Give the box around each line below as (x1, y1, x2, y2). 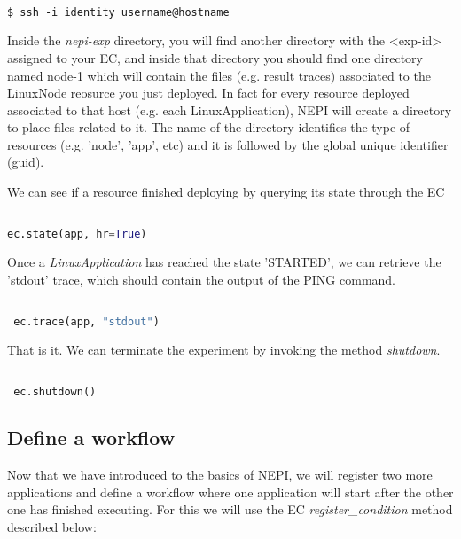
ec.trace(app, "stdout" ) (13, 316, 160, 329)
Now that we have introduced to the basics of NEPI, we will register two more (7, 465, 433, 484)
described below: (7, 518, 97, 536)
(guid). (7, 152, 44, 171)
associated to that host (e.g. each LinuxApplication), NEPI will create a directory (7, 100, 452, 119)
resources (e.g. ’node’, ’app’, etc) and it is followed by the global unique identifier (7, 135, 449, 153)
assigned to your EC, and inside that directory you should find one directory (7, 48, 423, 66)
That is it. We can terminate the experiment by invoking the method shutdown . (7, 340, 441, 358)
